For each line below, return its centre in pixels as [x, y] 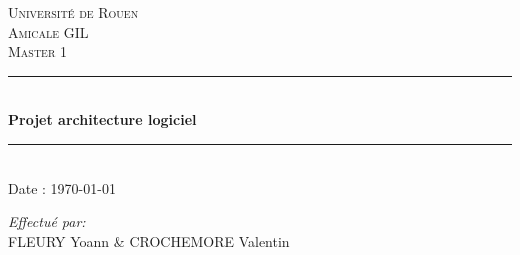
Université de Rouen [73, 12]
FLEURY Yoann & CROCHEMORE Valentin [149, 240]
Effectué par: [47, 221]
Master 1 [37, 51]
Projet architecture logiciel [102, 119]
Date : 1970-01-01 [62, 187]
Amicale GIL [48, 31]
